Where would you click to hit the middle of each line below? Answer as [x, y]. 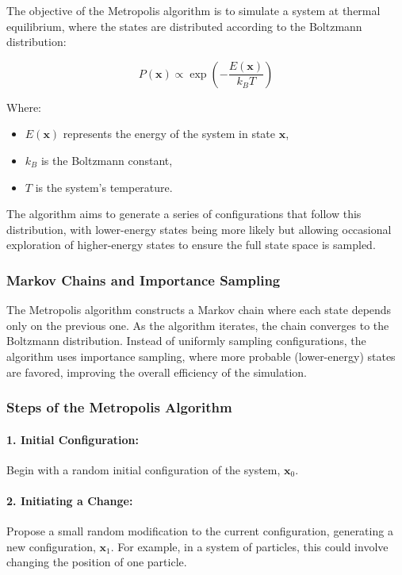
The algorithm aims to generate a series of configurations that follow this [184, 214]
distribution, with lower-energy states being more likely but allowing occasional [199, 229]
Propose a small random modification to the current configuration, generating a [200, 531]
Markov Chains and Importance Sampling [144, 280]
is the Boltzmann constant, [107, 160]
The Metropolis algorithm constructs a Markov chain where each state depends [199, 310]
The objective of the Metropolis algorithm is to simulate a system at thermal [193, 10]
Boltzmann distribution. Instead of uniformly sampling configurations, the [186, 341]
